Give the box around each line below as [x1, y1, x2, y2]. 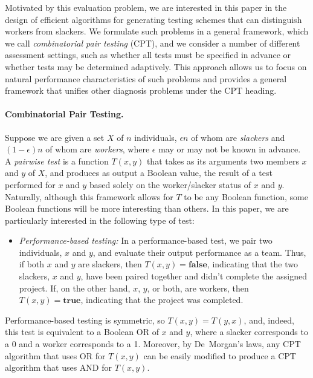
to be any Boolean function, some [184, 190, 308, 203]
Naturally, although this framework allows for [5, 190, 173, 203]
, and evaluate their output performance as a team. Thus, [92, 246, 306, 258]
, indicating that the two [207, 258, 298, 270]
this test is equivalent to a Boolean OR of [5, 325, 159, 338]
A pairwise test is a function [5, 154, 109, 167]
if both [19, 258, 45, 270]
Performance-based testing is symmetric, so [5, 313, 165, 326]
